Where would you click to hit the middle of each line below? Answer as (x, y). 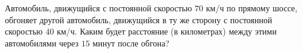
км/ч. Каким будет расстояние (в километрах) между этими (167, 31)
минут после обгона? (131, 43)
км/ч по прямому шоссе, (252, 8)
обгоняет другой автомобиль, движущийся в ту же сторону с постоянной (139, 19)
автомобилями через (42, 43)
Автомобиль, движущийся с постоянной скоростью (99, 8)
